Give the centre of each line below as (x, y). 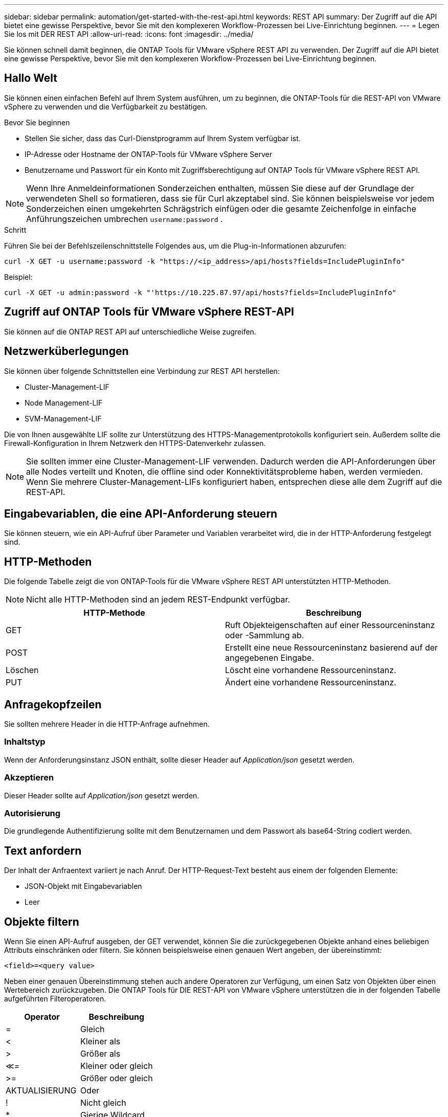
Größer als (100, 1054)
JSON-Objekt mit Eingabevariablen (83, 886)
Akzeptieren (29, 778)
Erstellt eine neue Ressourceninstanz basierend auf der (332, 648)
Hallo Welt (31, 78)
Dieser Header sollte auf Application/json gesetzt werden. (102, 795)
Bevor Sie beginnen (37, 122)
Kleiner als (100, 1041)
